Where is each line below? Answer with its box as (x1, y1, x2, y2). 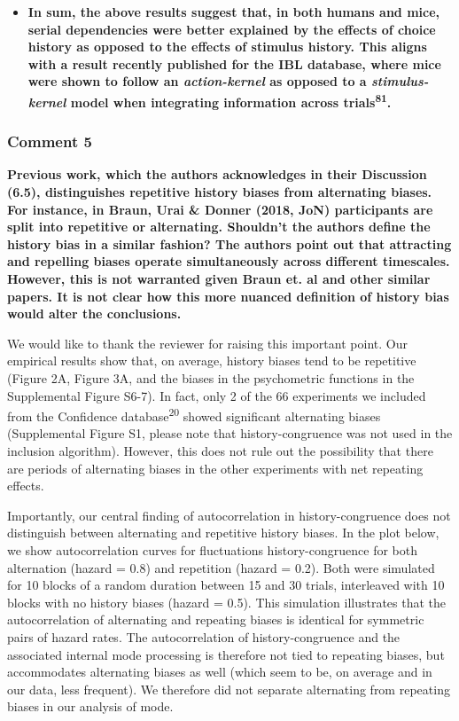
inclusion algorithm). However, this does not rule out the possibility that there (7, 442, 433, 459)
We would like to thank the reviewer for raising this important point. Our (7, 333, 408, 352)
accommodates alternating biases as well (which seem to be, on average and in (7, 662, 432, 681)
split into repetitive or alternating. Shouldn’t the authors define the (7, 217, 431, 236)
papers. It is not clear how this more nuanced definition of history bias (7, 286, 449, 305)
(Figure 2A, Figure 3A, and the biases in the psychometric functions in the (7, 368, 415, 387)
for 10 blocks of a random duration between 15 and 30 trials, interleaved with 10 (7, 576, 445, 594)
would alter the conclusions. (7, 304, 182, 323)
